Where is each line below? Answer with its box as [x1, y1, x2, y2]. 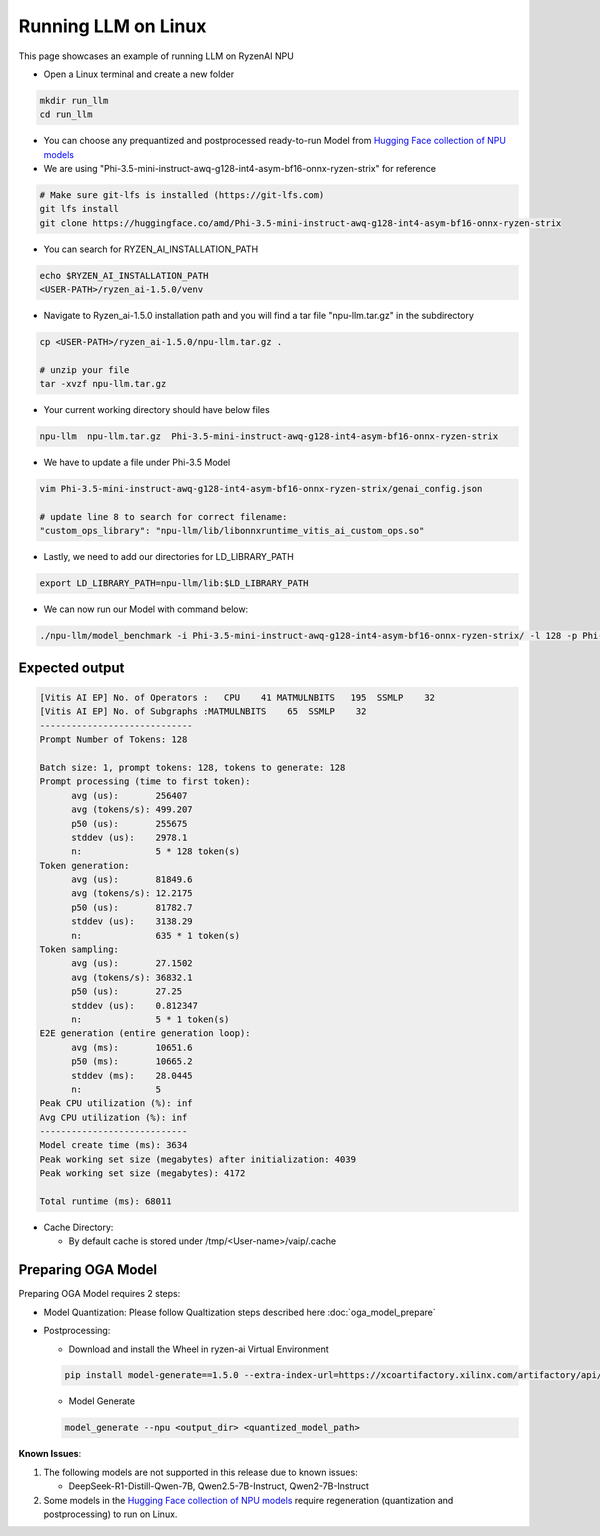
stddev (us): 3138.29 [71, 916, 194, 927]
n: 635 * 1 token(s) [71, 930, 240, 941]
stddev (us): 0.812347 [71, 1000, 199, 1011]
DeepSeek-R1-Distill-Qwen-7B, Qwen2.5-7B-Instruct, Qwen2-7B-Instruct [68, 1480, 369, 1492]
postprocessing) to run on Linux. [43, 1508, 178, 1520]
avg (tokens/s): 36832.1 [71, 971, 194, 983]
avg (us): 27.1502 [71, 958, 194, 969]
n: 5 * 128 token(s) [71, 846, 240, 857]
